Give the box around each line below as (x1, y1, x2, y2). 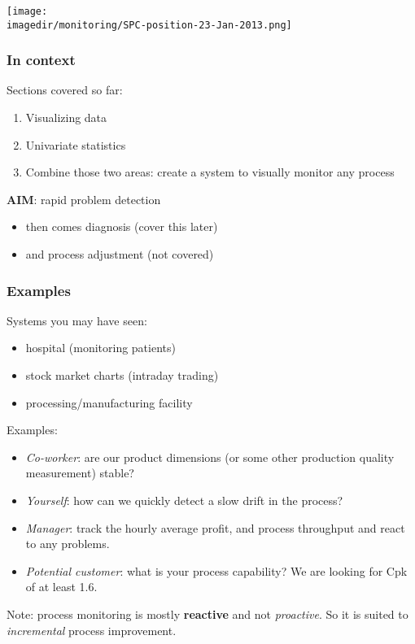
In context (7, 50, 76, 70)
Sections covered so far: (7, 81, 123, 98)
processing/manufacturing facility (25, 394, 193, 411)
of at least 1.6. (25, 578, 98, 595)
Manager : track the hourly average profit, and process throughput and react (25, 519, 405, 536)
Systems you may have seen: (7, 311, 147, 329)
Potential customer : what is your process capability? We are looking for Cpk (25, 562, 408, 579)
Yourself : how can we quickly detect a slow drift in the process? (25, 491, 343, 508)
